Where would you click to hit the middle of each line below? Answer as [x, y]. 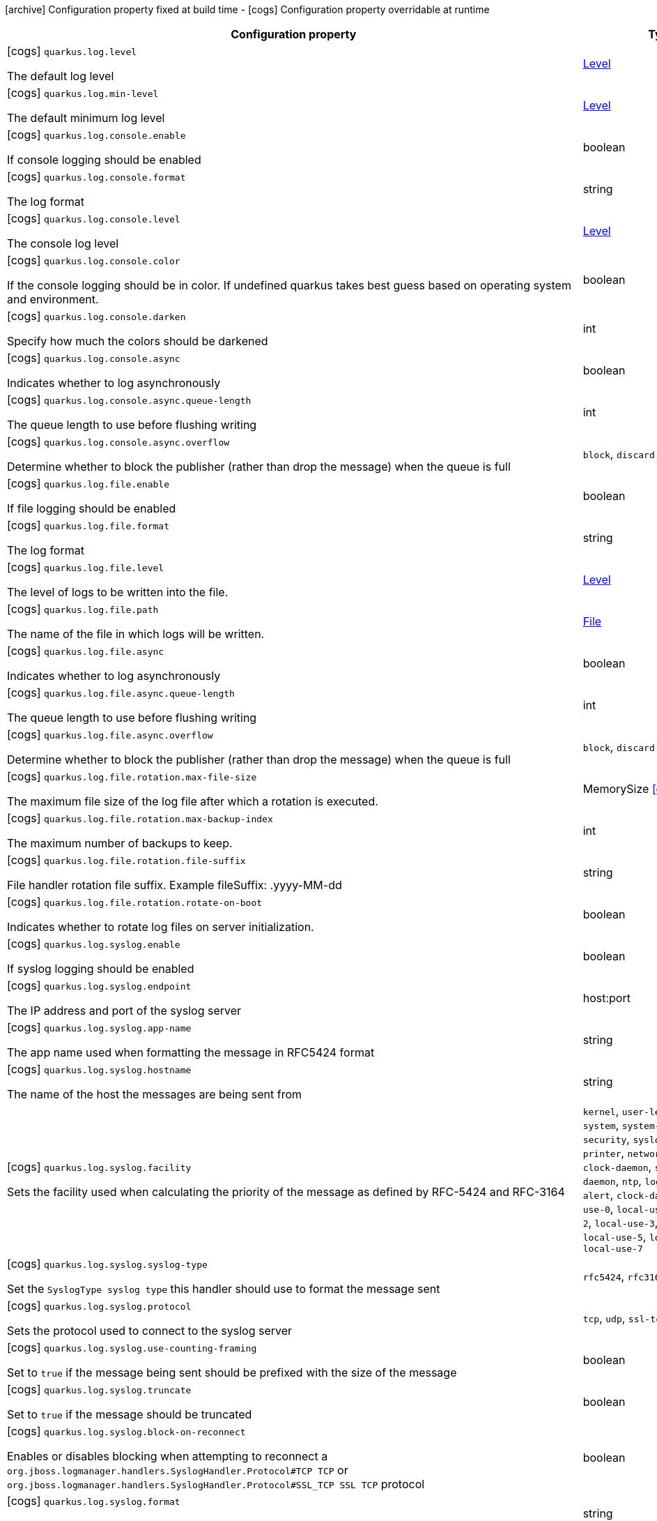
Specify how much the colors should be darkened [138, 341]
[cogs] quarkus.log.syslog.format [94, 1501]
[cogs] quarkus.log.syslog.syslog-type [107, 1264]
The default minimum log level [86, 118]
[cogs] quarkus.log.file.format [88, 525]
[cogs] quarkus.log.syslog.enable [94, 944]
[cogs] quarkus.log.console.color [94, 260]
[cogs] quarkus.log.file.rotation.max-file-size [132, 776]
